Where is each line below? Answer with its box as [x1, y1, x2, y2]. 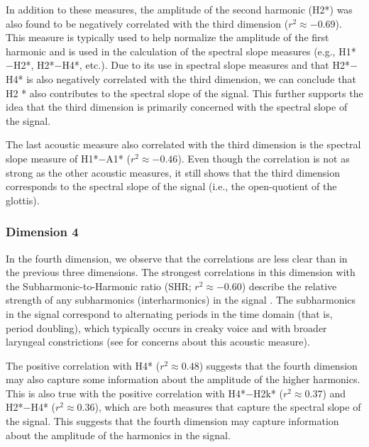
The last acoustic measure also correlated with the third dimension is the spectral [6, 137, 361, 152]
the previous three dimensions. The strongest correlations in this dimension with [6, 265, 356, 280]
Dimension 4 [6, 223, 79, 241]
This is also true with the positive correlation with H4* [6, 385, 246, 400]
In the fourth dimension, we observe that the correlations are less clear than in [6, 250, 348, 265]
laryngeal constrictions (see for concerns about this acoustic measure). [6, 334, 310, 349]
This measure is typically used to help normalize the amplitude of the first [6, 30, 329, 45]
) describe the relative [241, 278, 337, 293]
